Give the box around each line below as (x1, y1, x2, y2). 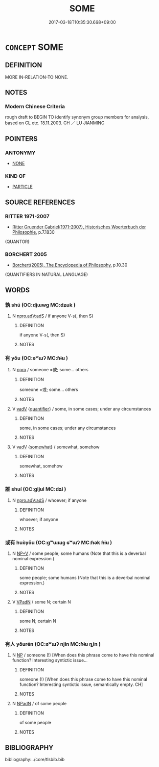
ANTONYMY (5, 149, 36, 156)
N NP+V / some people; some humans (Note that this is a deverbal (12, 550, 146, 556)
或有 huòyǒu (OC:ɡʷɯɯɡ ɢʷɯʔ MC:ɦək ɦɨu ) (5, 539, 113, 546)
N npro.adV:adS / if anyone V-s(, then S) (12, 313, 94, 319)
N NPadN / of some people (12, 701, 67, 707)
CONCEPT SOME (5, 41, 64, 53)
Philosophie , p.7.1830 (12, 229, 55, 235)
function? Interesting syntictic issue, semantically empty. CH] (19, 682, 143, 687)
